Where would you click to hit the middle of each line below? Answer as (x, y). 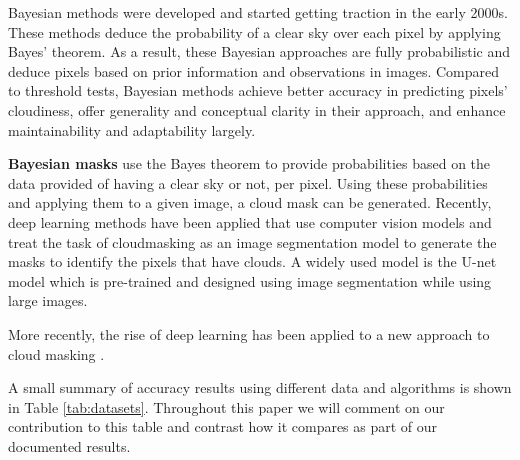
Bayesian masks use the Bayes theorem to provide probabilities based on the (249, 163)
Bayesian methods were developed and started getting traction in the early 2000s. (258, 12)
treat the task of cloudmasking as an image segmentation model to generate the (252, 241)
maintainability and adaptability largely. (132, 129)
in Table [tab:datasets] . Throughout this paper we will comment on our (226, 406)
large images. (48, 300)
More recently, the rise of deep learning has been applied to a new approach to (249, 333)
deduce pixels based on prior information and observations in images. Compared (253, 70)
